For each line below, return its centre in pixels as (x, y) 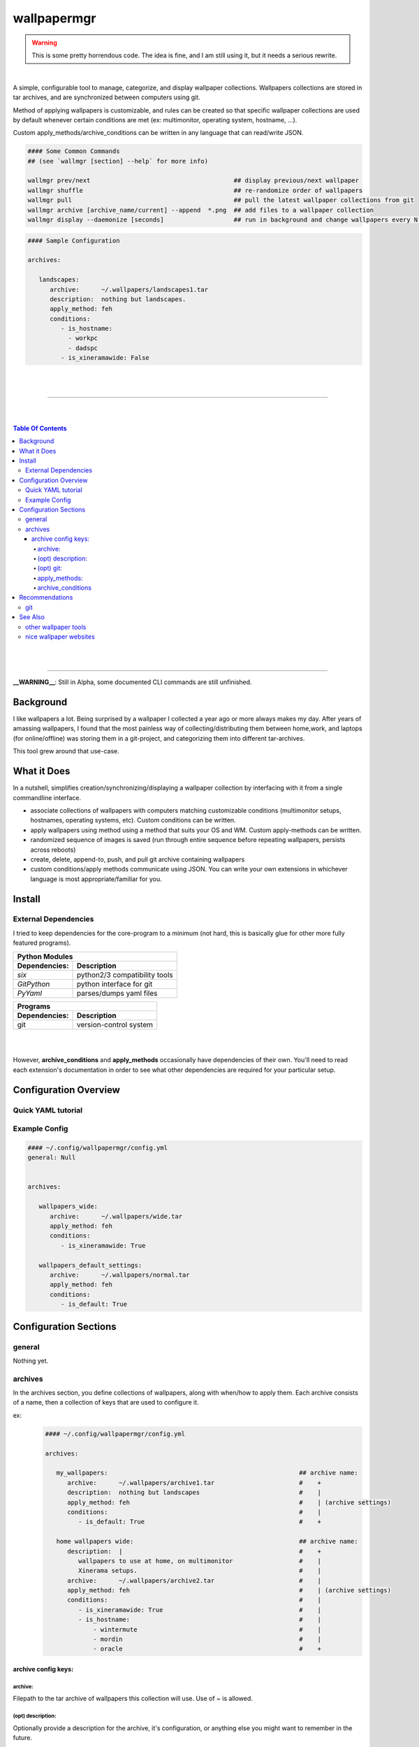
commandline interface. (47, 797)
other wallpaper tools (56, 627)
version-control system (115, 1024)
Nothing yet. (31, 1361)
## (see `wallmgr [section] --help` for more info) (118, 161)
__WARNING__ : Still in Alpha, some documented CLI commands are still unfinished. (132, 682)
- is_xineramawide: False (105, 358)
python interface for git (115, 984)
